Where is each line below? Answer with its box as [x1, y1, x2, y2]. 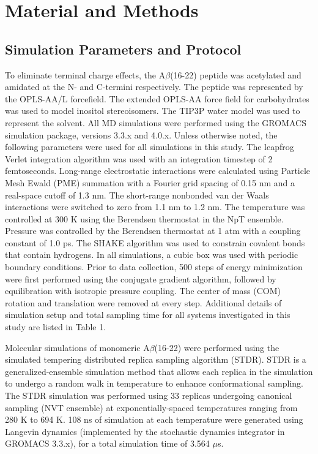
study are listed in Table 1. [5, 320, 106, 333]
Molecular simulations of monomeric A [5, 341, 150, 354]
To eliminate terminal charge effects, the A [5, 68, 166, 81]
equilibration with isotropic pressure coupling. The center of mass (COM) [5, 284, 281, 297]
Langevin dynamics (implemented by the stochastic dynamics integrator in [5, 425, 285, 437]
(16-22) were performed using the [154, 341, 279, 354]
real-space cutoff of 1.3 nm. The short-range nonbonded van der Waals [5, 188, 269, 201]
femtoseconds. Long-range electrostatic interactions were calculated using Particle [5, 164, 311, 177]
